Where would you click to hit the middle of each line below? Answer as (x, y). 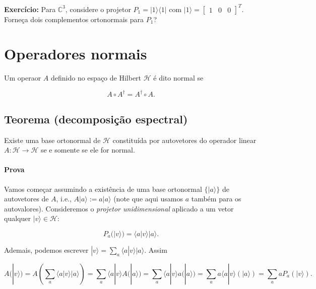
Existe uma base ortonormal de (52, 140)
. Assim (156, 249)
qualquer (17, 218)
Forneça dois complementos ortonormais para (74, 19)
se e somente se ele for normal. (88, 150)
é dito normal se (178, 78)
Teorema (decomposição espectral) (96, 119)
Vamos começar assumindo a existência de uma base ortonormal (103, 189)
